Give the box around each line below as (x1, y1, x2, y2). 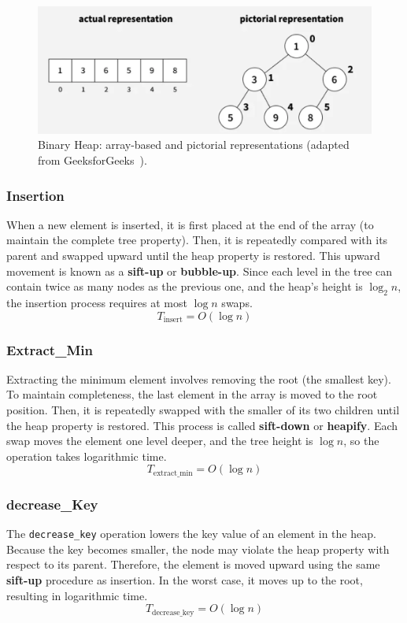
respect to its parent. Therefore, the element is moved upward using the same (6, 556, 380, 573)
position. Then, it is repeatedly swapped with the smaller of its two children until (6, 402, 400, 418)
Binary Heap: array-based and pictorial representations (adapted (38, 136, 350, 153)
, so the (343, 432, 379, 449)
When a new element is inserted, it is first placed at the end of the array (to (6, 216, 374, 232)
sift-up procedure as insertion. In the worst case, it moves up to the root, (6, 571, 363, 588)
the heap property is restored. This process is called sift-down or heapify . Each (6, 417, 398, 433)
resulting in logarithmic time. (6, 587, 148, 603)
